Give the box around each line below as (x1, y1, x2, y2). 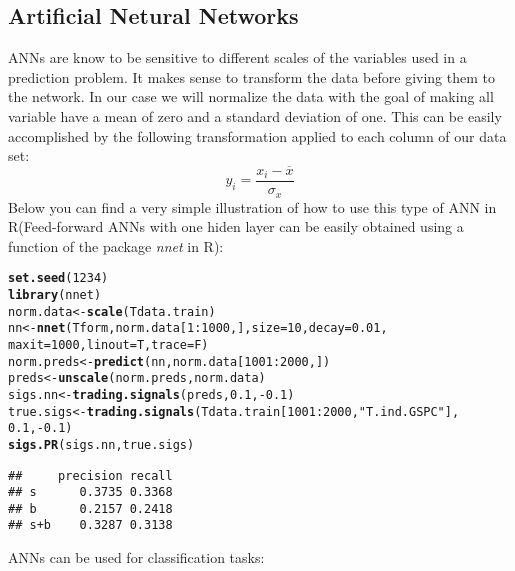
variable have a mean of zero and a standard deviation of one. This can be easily (8, 105, 502, 126)
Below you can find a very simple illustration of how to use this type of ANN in (8, 196, 497, 217)
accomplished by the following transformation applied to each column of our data (8, 125, 507, 146)
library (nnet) (8, 287, 102, 302)
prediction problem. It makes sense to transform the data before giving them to (8, 66, 495, 87)
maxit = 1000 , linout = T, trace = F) (8, 337, 209, 352)
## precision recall (8, 468, 173, 483)
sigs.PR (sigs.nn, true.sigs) (8, 437, 195, 452)
